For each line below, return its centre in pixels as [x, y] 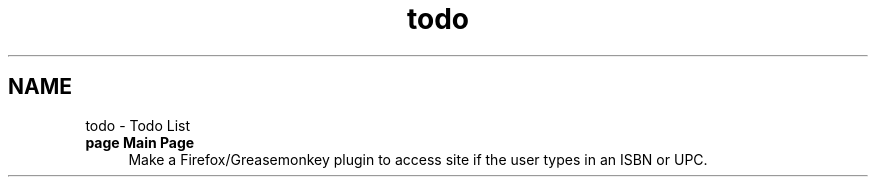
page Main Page [140, 142]
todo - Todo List [138, 125]
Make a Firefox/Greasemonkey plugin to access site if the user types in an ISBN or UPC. [418, 159]
